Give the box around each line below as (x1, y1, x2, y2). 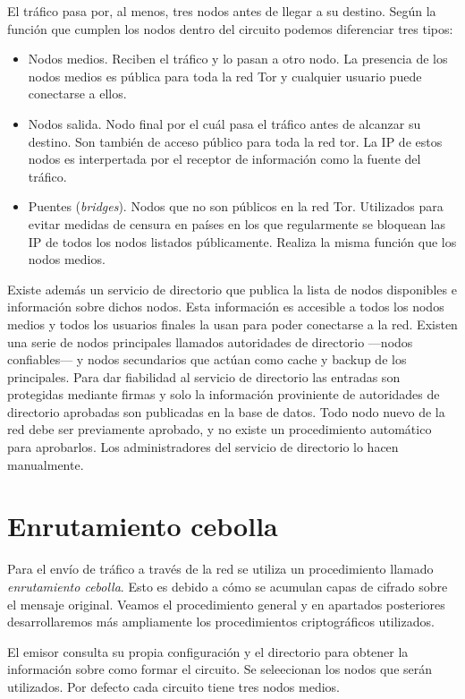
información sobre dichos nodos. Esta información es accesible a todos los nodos (7, 297, 444, 316)
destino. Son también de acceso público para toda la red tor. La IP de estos (28, 132, 443, 150)
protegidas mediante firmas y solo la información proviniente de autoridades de (7, 385, 440, 404)
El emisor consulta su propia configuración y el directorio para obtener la (7, 642, 409, 661)
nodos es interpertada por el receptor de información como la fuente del (28, 149, 421, 168)
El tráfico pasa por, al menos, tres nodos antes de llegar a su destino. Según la (7, 2, 436, 20)
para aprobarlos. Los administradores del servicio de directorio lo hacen (7, 438, 399, 456)
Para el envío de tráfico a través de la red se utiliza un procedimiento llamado (7, 559, 434, 578)
